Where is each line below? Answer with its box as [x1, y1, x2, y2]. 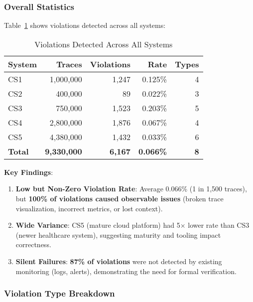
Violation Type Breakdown [4, 287, 115, 300]
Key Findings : [4, 166, 53, 177]
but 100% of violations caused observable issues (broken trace [15, 193, 224, 203]
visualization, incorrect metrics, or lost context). [15, 203, 163, 213]
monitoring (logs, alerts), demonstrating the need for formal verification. [15, 266, 237, 276]
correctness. [15, 239, 51, 250]
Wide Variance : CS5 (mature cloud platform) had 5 [15, 220, 180, 230]
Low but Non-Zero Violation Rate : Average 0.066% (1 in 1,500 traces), [15, 183, 247, 194]
